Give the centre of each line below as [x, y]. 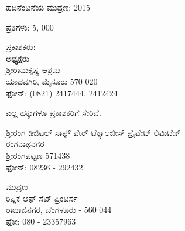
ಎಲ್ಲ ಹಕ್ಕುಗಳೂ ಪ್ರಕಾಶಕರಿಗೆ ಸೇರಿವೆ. [54, 113]
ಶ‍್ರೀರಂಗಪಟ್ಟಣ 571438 [38, 155]
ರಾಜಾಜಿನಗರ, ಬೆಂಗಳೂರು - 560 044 [59, 210]
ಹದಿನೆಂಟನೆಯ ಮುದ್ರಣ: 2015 [48, 7]
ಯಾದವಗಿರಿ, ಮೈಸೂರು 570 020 [52, 81]
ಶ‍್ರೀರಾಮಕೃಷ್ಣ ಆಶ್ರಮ [33, 70]
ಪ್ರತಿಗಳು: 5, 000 [30, 27]
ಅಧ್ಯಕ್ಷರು [18, 58]
